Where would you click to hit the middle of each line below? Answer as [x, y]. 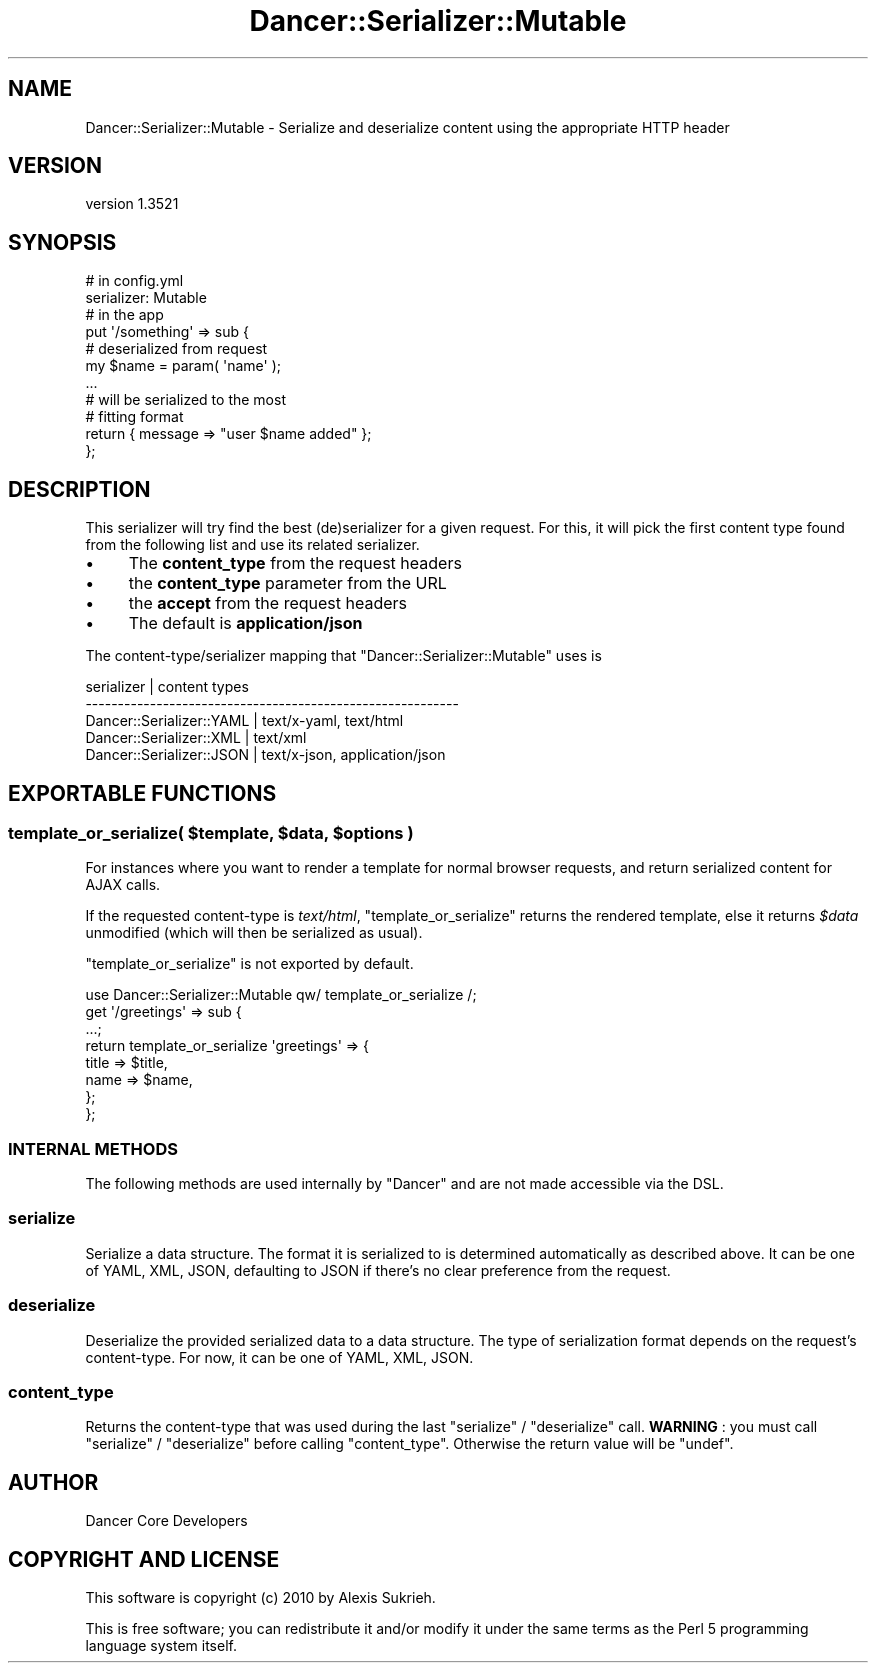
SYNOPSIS [62, 242]
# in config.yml [134, 281]
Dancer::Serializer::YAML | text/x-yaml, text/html [244, 721]
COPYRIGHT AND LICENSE [144, 1559]
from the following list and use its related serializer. [252, 545]
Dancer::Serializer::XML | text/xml [196, 738]
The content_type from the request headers [295, 563]
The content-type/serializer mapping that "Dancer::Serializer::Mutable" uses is [343, 656]
